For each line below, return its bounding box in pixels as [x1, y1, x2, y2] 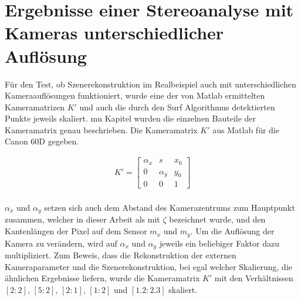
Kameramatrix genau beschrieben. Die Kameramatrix [5, 123, 198, 136]
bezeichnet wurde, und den [169, 213, 266, 225]
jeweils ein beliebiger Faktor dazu [159, 237, 279, 249]
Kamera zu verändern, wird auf [5, 237, 117, 249]
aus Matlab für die [212, 123, 279, 136]
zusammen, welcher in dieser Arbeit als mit [5, 213, 160, 225]
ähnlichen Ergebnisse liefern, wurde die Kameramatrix [5, 272, 200, 284]
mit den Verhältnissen [214, 272, 293, 284]
